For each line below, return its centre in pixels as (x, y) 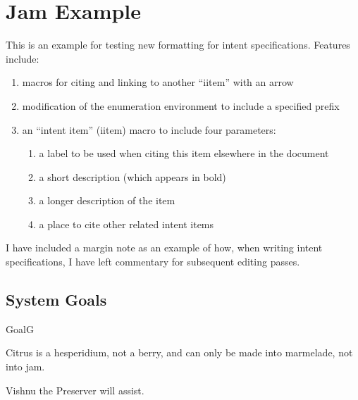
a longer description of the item (107, 200)
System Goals (56, 300)
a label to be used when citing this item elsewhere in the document (184, 153)
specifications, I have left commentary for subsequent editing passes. (153, 262)
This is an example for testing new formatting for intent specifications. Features (178, 45)
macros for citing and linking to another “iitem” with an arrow (158, 82)
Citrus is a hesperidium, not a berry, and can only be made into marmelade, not (179, 352)
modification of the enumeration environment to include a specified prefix (181, 105)
